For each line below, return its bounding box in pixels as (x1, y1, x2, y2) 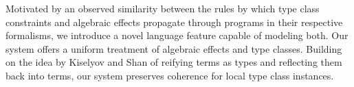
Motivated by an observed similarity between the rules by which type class (5, 1, 320, 15)
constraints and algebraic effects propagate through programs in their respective (5, 14, 343, 29)
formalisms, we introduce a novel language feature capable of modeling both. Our (5, 28, 349, 42)
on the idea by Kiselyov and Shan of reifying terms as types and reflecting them (5, 55, 342, 69)
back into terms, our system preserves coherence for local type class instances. (5, 68, 334, 82)
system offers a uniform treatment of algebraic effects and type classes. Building (5, 41, 342, 55)
